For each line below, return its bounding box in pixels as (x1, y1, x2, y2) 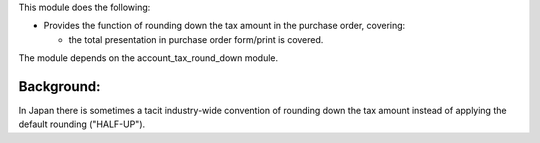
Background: (18, 78, 101, 95)
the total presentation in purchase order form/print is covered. (68, 33, 324, 45)
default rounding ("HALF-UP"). (18, 118, 146, 130)
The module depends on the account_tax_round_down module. (18, 52, 279, 64)
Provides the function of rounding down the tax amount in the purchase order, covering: (43, 20, 406, 32)
